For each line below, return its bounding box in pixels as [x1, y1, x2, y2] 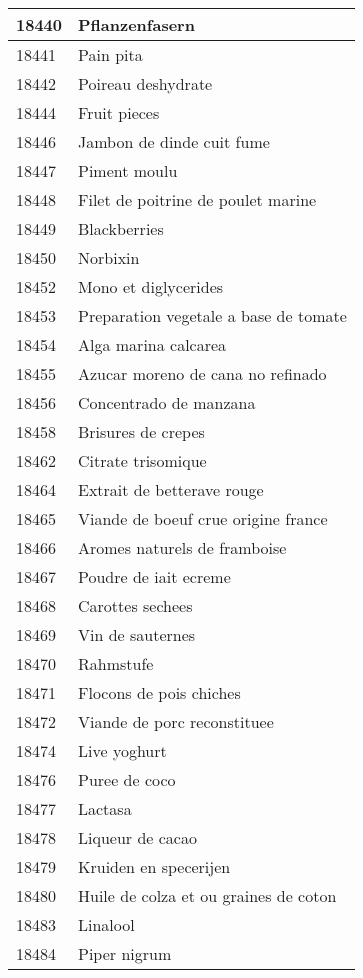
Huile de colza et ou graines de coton [78, 884, 337, 907]
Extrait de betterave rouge [78, 478, 264, 501]
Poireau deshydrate [78, 72, 213, 95]
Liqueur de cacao [78, 826, 197, 849]
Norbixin [78, 246, 140, 269]
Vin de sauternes [78, 623, 196, 646]
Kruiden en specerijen [78, 855, 231, 878]
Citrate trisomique [78, 449, 207, 472]
